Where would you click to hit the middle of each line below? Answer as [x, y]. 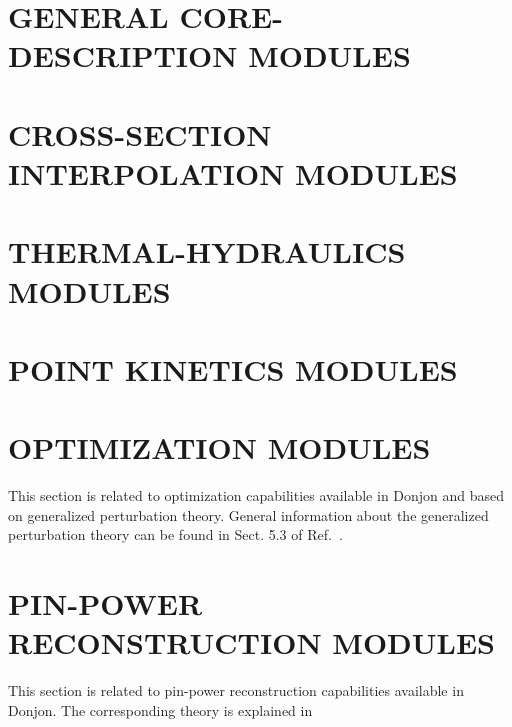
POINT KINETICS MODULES [233, 368]
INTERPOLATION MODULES [233, 172]
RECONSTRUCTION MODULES [252, 642]
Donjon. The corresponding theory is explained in [160, 709]
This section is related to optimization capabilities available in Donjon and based [256, 495]
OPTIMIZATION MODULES [219, 447]
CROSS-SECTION [140, 133]
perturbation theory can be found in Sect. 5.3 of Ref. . [175, 534]
